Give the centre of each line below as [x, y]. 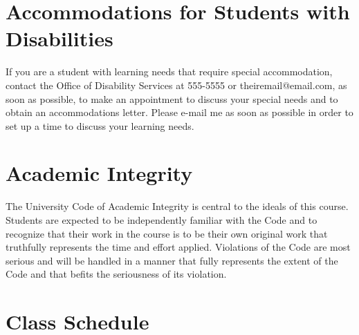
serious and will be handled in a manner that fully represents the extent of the [172, 260]
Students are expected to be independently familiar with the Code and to [162, 220]
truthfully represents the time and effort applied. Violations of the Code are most [178, 247]
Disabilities [59, 38]
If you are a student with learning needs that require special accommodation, [169, 71]
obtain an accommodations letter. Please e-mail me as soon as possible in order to [179, 112]
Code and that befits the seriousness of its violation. [116, 274]
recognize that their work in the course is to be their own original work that [167, 233]
